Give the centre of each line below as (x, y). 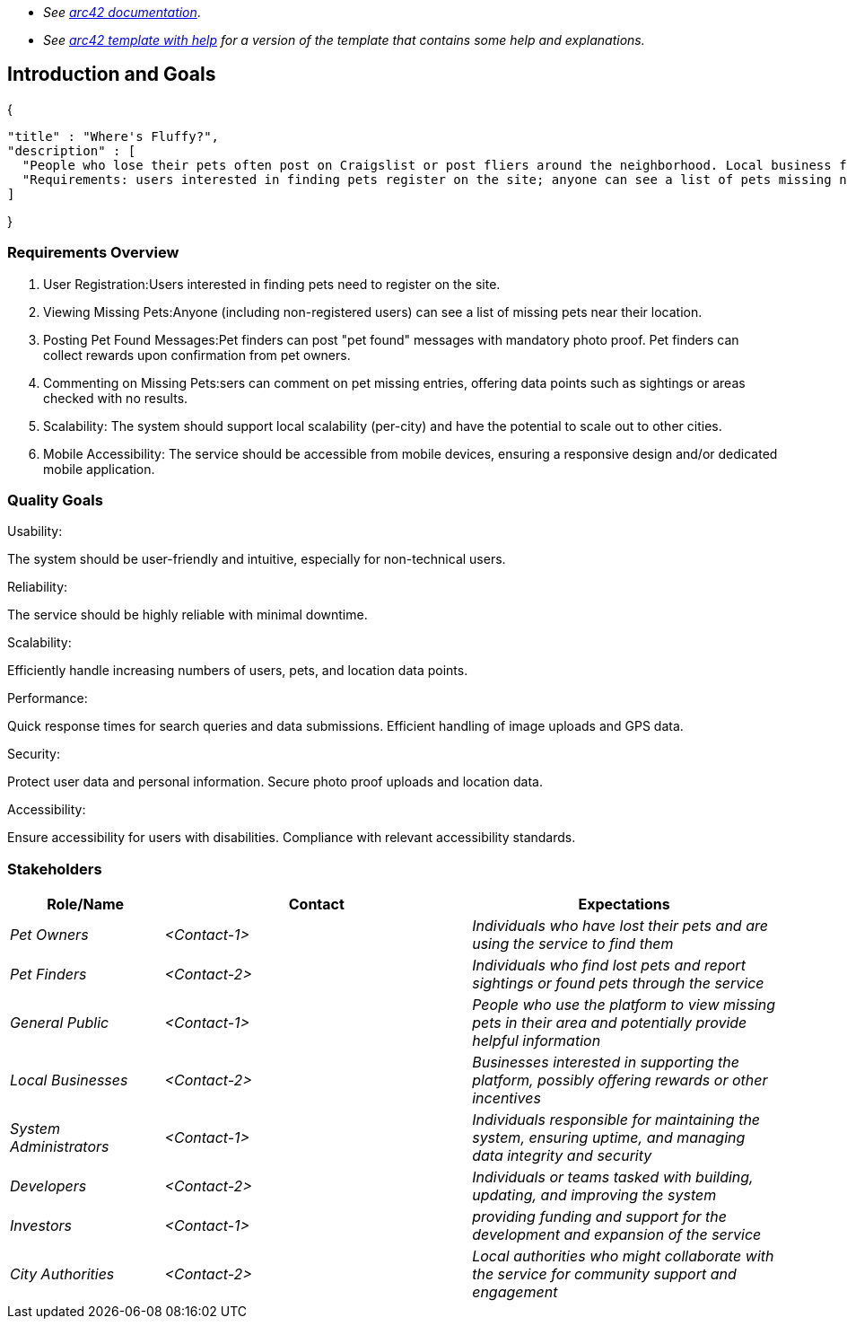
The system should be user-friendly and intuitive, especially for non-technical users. (257, 559)
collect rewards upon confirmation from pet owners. (197, 355)
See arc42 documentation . (122, 12)
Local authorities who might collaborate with (623, 1256)
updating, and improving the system (594, 1195)
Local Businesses (69, 1080)
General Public (60, 1023)
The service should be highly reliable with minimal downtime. (188, 615)
